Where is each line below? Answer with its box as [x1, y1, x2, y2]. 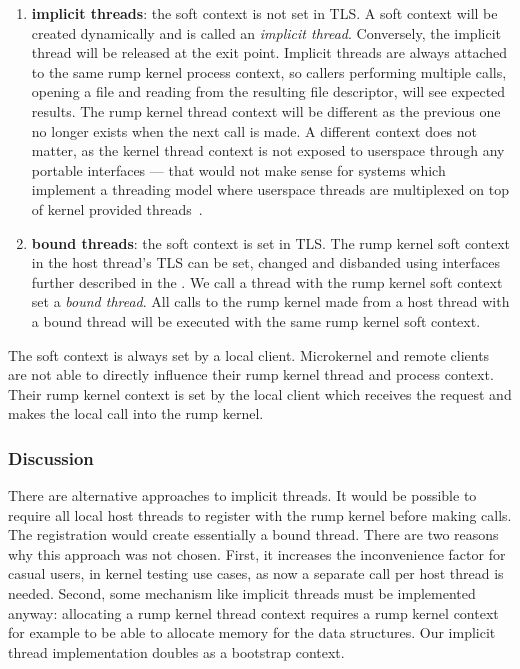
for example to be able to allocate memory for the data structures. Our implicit [8, 622, 496, 643]
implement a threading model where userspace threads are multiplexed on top [31, 179, 509, 200]
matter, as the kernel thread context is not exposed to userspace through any [31, 140, 505, 161]
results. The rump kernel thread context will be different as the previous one [31, 100, 501, 121]
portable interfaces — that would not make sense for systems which [31, 159, 446, 180]
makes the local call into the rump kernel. [8, 403, 264, 424]
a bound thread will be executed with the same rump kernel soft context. [31, 310, 481, 331]
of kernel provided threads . [31, 198, 203, 219]
